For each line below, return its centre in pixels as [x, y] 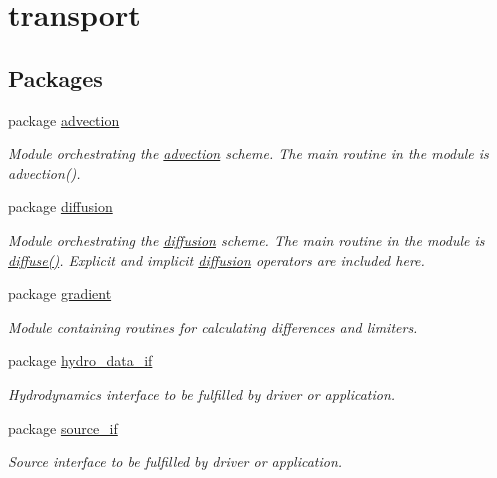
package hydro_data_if [80, 360]
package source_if [63, 427]
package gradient [60, 293]
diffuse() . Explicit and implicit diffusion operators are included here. [216, 259]
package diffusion [60, 206]
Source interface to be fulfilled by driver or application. [175, 461]
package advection [64, 119]
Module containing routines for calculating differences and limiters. [213, 326]
